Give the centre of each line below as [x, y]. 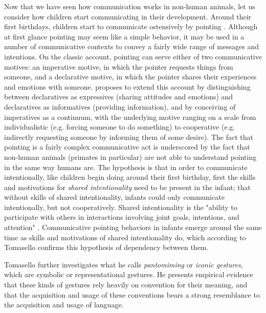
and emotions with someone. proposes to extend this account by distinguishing [127, 86]
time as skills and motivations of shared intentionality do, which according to [125, 237]
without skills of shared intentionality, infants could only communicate [114, 197]
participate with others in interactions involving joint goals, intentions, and [122, 217]
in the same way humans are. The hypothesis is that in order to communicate [126, 167]
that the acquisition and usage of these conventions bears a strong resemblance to [132, 294]
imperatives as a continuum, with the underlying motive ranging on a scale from [130, 117]
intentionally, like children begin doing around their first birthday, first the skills [130, 177]
